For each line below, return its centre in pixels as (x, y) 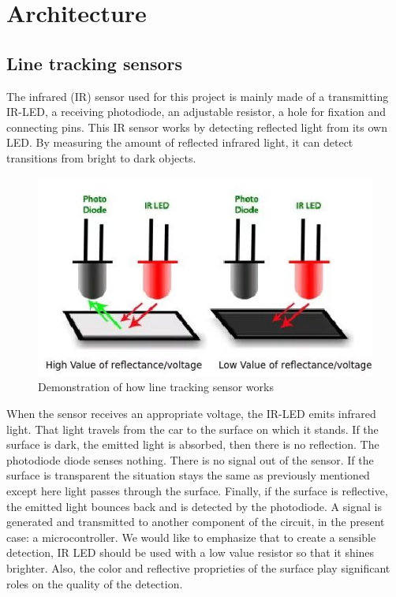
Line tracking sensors (94, 63)
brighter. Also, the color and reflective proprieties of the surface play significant (198, 567)
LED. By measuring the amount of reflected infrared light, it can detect (180, 142)
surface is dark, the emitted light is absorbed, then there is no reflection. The (193, 444)
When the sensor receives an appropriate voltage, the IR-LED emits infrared (191, 413)
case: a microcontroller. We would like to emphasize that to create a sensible (191, 537)
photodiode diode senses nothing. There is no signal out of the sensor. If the (190, 459)
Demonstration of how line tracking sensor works (156, 387)
